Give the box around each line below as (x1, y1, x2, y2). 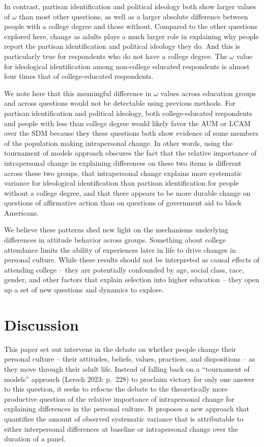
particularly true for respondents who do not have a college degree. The (4, 50, 227, 61)
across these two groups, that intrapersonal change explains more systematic (4, 167, 242, 178)
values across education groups (160, 87, 256, 98)
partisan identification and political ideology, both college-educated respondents (4, 107, 252, 118)
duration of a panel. (4, 433, 66, 444)
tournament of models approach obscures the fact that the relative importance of (4, 147, 257, 158)
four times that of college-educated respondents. (4, 71, 154, 81)
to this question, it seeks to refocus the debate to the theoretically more (4, 383, 228, 394)
